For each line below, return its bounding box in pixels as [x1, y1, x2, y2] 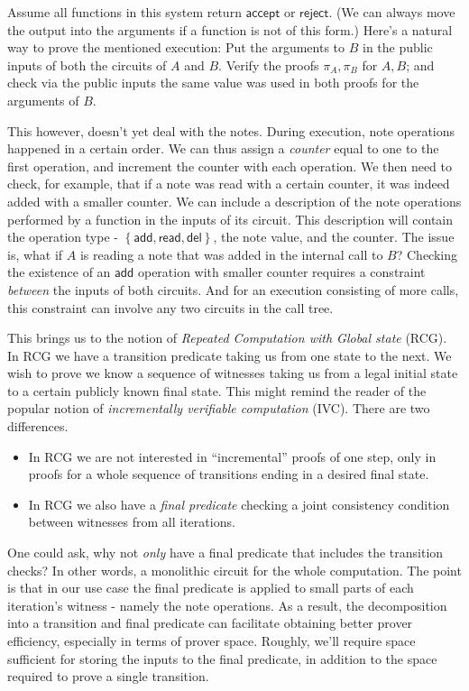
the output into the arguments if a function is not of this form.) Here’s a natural [7, 20, 453, 39]
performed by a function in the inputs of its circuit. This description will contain [7, 209, 454, 228]
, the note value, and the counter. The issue [213, 227, 455, 246]
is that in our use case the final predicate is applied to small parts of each [7, 578, 414, 597]
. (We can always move [328, 3, 455, 21]
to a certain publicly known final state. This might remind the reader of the [7, 381, 427, 400]
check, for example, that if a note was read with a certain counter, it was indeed [7, 174, 450, 193]
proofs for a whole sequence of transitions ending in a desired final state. [28, 465, 429, 484]
